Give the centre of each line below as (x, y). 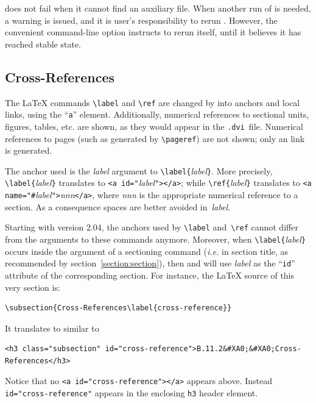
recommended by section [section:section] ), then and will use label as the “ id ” (150, 263)
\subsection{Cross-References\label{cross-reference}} (118, 308)
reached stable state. (43, 44)
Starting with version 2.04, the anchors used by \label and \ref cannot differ (152, 227)
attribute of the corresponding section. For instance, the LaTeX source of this (150, 275)
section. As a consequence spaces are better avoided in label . (118, 206)
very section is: (33, 287)
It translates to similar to (52, 328)
